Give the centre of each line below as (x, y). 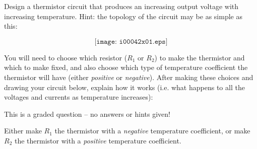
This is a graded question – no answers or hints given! (87, 114)
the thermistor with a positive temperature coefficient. (98, 140)
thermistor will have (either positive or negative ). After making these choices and (129, 77)
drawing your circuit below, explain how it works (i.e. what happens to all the (124, 87)
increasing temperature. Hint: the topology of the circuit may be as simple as (123, 16)
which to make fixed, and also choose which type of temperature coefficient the (126, 67)
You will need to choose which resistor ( (66, 57)
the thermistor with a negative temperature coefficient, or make (152, 131)
